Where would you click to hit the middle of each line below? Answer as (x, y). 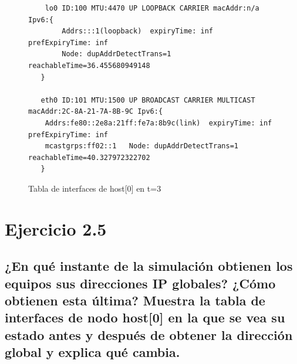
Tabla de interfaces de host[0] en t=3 (95, 188)
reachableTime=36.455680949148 (89, 65)
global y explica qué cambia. (92, 352)
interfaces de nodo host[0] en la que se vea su (145, 317)
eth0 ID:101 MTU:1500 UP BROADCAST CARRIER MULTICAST (148, 100)
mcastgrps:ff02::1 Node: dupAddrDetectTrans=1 (141, 146)
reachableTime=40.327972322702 (89, 157)
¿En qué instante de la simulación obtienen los (149, 266)
